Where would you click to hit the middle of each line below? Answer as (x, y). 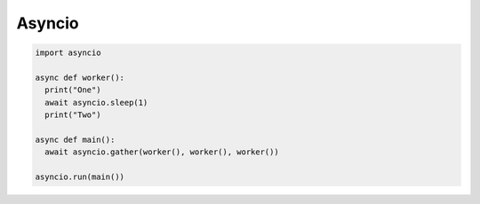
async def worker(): (80, 77)
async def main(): (75, 139)
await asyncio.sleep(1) (96, 102)
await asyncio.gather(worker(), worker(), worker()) (162, 152)
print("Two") (73, 115)
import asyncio (68, 53)
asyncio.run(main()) (80, 177)
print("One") (73, 90)
